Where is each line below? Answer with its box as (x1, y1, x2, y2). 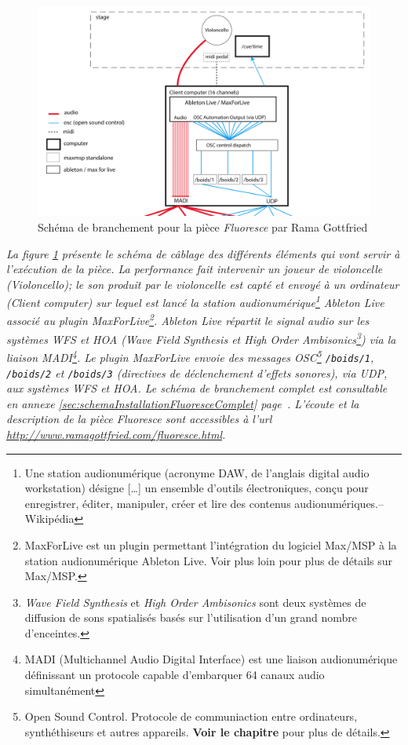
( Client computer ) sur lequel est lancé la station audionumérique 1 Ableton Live (6, 292, 384, 311)
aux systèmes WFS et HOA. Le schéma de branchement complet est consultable (6, 380, 388, 396)
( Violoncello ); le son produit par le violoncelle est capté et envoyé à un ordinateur (6, 276, 399, 292)
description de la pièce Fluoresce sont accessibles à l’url (6, 411, 272, 427)
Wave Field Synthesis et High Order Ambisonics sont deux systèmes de (24, 593, 366, 610)
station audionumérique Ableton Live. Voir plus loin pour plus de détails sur (24, 552, 393, 568)
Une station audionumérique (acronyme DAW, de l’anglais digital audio (24, 464, 370, 480)
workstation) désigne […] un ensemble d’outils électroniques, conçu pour (24, 480, 369, 496)
